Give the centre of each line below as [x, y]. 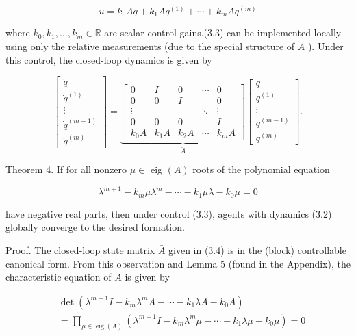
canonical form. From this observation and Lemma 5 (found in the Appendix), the [178, 263]
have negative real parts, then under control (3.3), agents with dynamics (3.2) [169, 213]
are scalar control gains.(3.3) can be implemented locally [223, 33]
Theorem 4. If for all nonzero [66, 169]
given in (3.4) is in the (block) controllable [257, 249]
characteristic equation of [59, 277]
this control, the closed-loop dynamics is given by [109, 59]
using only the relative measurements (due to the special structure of [150, 46]
